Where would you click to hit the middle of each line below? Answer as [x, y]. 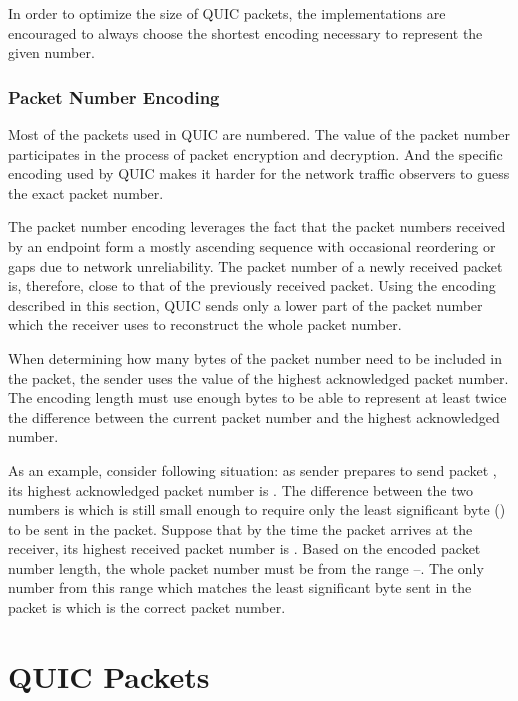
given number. [51, 52]
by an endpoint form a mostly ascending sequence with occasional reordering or [252, 245]
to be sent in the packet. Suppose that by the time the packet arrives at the [240, 528]
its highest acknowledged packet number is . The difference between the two [240, 489]
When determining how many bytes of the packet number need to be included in [255, 357]
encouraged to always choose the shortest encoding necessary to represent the [245, 32]
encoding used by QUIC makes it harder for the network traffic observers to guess [259, 173]
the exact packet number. [86, 192]
